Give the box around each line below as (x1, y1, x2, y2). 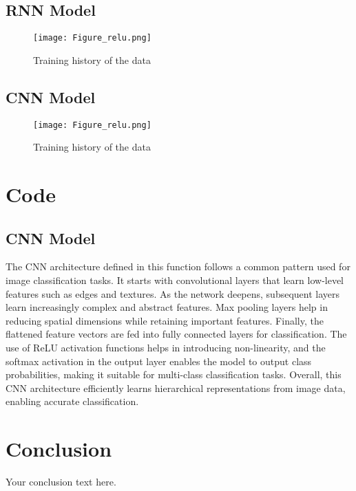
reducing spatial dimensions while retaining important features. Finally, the (6, 313, 324, 327)
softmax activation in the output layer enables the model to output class (6, 353, 312, 368)
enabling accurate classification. (6, 394, 139, 408)
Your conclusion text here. (6, 474, 116, 489)
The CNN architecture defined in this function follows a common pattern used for (6, 259, 350, 274)
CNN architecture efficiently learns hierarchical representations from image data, (6, 380, 346, 395)
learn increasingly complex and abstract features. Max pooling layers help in (6, 300, 328, 314)
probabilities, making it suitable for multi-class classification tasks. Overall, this (6, 367, 342, 382)
